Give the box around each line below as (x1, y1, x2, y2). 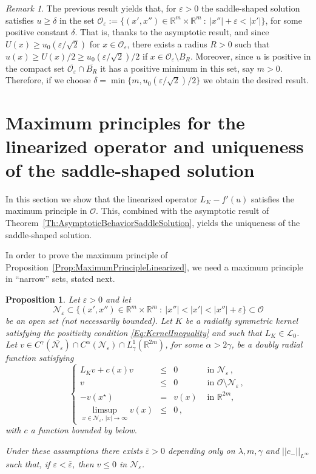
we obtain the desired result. (203, 74, 309, 86)
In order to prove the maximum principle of (5, 249, 168, 261)
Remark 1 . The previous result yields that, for (5, 2, 176, 14)
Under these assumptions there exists (5, 444, 143, 456)
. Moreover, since (190, 49, 254, 62)
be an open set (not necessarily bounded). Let (5, 314, 172, 327)
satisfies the (250, 192, 294, 205)
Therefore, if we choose (5, 74, 91, 86)
